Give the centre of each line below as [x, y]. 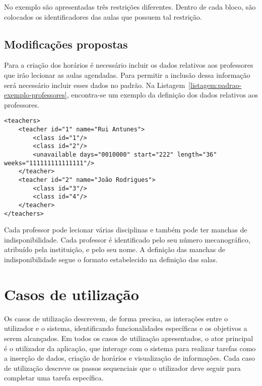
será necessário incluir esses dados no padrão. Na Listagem [95, 85]
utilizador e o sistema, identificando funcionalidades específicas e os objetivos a [126, 328]
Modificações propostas [66, 44]
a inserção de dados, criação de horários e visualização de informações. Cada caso [129, 358]
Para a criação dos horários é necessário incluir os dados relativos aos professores [129, 65]
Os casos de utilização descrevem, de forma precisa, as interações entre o [116, 318]
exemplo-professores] [36, 95]
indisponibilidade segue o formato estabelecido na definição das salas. [111, 259]
